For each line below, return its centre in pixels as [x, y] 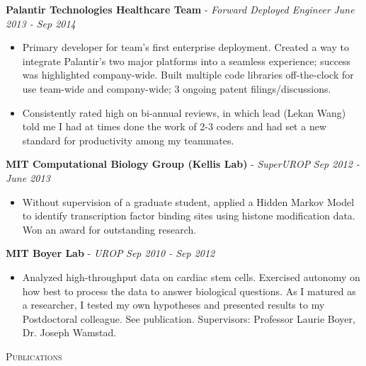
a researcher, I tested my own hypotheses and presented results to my [173, 305]
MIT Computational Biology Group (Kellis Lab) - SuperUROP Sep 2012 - [183, 164]
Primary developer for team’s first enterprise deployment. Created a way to [185, 47]
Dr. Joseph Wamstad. [69, 332]
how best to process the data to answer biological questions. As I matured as [189, 291]
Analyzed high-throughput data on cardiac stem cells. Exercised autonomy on [191, 276]
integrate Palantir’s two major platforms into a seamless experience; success [187, 61]
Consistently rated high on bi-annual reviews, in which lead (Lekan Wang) [184, 112]
